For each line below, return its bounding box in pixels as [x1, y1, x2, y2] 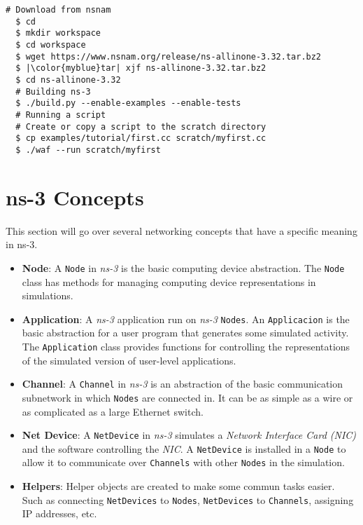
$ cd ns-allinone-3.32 [15, 74, 121, 85]
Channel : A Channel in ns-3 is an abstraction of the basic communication [22, 376, 343, 391]
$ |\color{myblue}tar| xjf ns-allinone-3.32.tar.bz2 [15, 63, 266, 74]
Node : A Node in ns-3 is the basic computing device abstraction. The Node [22, 260, 345, 275]
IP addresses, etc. [22, 506, 97, 521]
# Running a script [15, 109, 106, 120]
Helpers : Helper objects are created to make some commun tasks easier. [22, 479, 335, 493]
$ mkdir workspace [15, 28, 101, 39]
